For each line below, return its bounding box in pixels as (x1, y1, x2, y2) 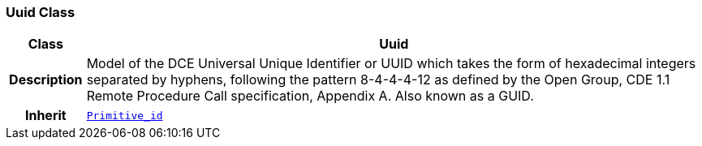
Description (9, 71, 83, 88)
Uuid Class (6, 4, 75, 20)
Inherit (24, 107, 67, 124)
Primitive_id (86, 109, 163, 122)
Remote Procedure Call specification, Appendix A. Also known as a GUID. (86, 88, 534, 105)
